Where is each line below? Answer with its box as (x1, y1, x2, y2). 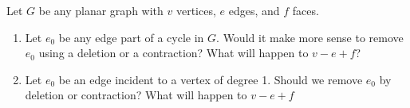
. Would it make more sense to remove (216, 29, 404, 45)
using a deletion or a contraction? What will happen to (38, 44, 309, 61)
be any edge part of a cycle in (58, 29, 204, 45)
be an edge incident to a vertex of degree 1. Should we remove (58, 71, 363, 87)
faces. (292, 2, 319, 18)
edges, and (228, 2, 280, 18)
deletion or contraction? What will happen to (25, 87, 247, 103)
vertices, (175, 2, 216, 18)
